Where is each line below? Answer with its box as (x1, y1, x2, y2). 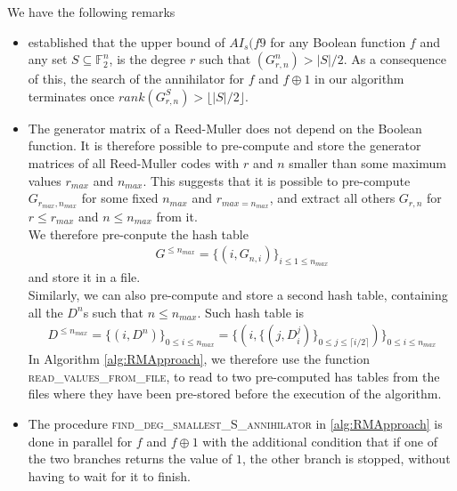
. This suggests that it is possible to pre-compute (143, 171, 411, 189)
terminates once (28, 86, 115, 105)
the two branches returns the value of (28, 449, 233, 468)
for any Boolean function (270, 32, 406, 51)
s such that (83, 302, 144, 321)
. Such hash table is (197, 302, 304, 321)
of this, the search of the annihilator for (28, 69, 244, 88)
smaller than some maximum (289, 153, 446, 172)
